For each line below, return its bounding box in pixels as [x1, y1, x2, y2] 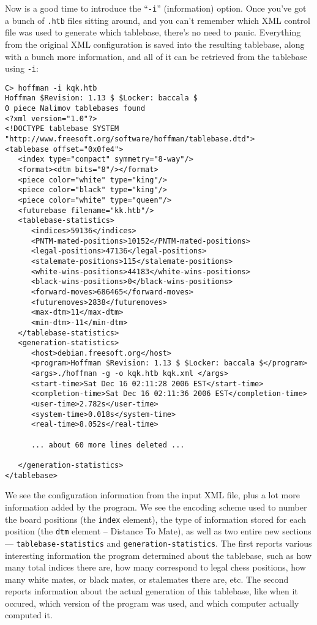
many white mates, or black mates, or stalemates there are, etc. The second [5, 572, 289, 585]
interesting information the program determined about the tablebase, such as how [5, 548, 312, 561]
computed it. [5, 608, 53, 621]
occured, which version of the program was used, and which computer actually [5, 596, 299, 609]
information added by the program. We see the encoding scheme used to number [5, 500, 307, 513]
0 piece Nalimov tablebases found [5, 104, 146, 113]
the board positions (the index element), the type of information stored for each [5, 512, 306, 525]
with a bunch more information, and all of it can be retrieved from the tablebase [5, 50, 307, 62]
